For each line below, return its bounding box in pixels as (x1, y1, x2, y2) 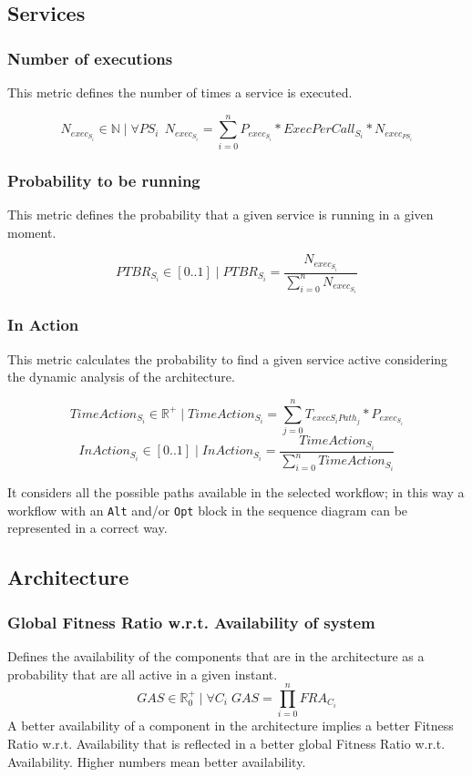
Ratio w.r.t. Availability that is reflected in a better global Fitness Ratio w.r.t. (7, 733, 446, 752)
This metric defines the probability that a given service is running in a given (7, 204, 434, 223)
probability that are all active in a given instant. (7, 664, 278, 683)
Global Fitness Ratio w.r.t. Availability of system (7, 610, 375, 633)
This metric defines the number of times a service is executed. (7, 83, 353, 101)
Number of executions (7, 46, 173, 69)
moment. (7, 222, 56, 241)
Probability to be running (7, 169, 200, 191)
